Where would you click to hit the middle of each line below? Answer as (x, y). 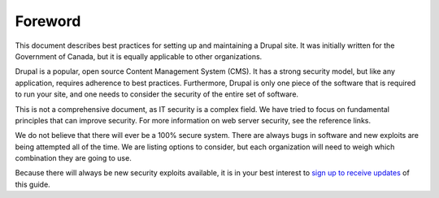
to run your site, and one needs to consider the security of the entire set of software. (157, 94)
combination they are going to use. (73, 158)
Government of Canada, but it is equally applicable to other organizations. (139, 56)
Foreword (48, 21)
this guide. (33, 184)
